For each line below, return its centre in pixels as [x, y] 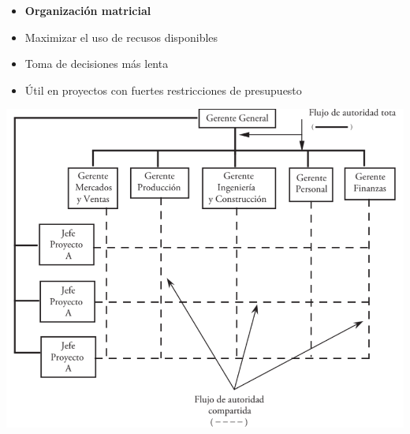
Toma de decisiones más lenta [97, 64]
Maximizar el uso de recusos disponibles [121, 37]
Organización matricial [88, 10]
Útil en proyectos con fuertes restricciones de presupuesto [163, 90]
